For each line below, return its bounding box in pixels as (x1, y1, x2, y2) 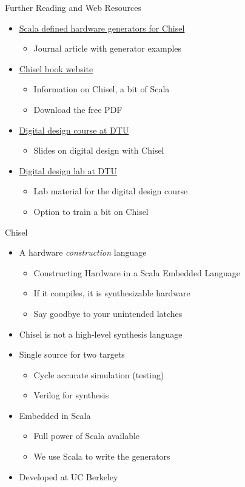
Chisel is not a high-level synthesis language (19, 327, 183, 340)
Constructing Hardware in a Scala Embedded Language (33, 266, 241, 279)
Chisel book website (19, 62, 93, 75)
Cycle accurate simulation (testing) (33, 368, 164, 381)
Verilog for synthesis (33, 389, 109, 401)
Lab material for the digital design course (33, 185, 188, 197)
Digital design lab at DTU (19, 164, 117, 177)
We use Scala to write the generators (33, 450, 170, 463)
